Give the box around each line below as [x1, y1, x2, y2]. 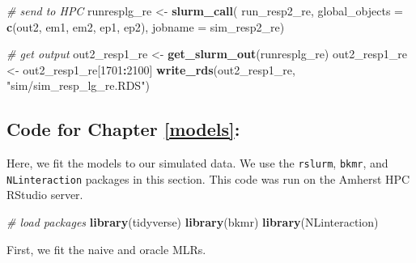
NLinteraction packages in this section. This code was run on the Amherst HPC [6, 170, 410, 187]
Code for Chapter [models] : [6, 117, 240, 142]
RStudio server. [6, 186, 83, 203]
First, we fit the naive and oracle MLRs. [6, 240, 206, 257]
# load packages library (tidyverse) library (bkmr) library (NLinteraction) [6, 214, 379, 231]
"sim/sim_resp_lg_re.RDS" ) [6, 77, 150, 94]
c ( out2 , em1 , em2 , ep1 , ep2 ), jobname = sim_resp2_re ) [6, 18, 285, 35]
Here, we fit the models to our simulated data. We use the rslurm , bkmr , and [6, 155, 388, 172]
